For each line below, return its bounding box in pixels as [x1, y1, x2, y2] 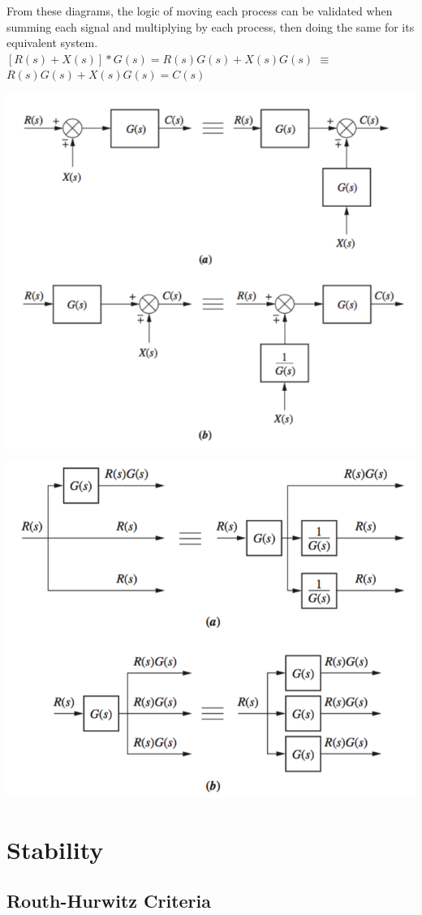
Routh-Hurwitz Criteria [6, 888, 211, 913]
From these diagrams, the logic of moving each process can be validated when [6, 2, 393, 19]
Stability [6, 832, 104, 866]
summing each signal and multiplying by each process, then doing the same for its [6, 18, 415, 35]
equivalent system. [6, 34, 98, 51]
